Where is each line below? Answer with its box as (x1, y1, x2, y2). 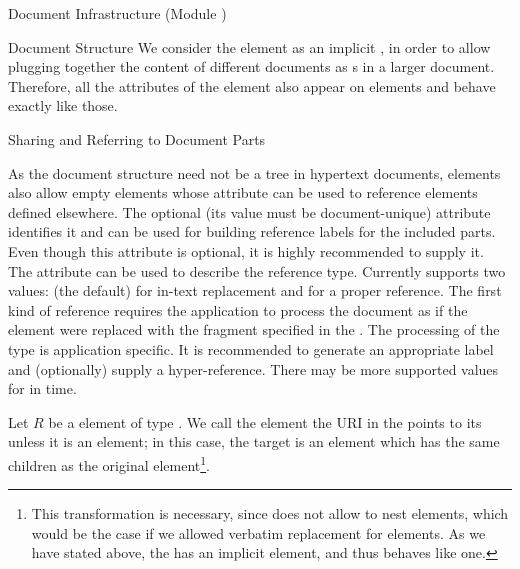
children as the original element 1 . (8, 451, 211, 475)
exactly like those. (8, 95, 118, 116)
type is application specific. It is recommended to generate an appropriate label (8, 338, 494, 359)
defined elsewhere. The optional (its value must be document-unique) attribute (8, 201, 491, 222)
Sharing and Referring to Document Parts (8, 128, 266, 149)
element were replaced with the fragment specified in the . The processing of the (8, 319, 500, 340)
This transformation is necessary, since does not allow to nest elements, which (31, 503, 509, 524)
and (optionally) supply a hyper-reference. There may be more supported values (8, 358, 499, 379)
